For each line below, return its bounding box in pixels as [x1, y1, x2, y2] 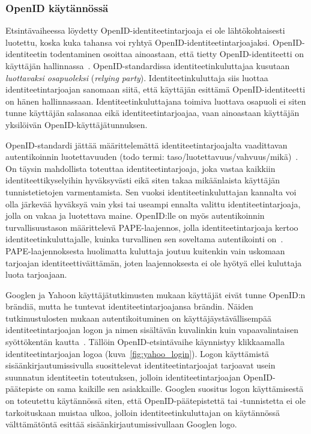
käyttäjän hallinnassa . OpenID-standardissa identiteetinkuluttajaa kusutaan [5, 60, 290, 72]
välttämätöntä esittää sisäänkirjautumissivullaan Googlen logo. [5, 418, 237, 430]
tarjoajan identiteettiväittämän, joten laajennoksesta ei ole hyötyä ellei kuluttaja [5, 256, 302, 269]
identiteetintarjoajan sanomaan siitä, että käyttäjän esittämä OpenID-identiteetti [5, 83, 306, 96]
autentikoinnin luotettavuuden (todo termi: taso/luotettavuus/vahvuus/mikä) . [5, 150, 298, 163]
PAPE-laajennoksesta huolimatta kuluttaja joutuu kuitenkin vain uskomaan [5, 244, 285, 257]
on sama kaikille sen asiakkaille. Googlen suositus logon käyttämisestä [45, 382, 304, 395]
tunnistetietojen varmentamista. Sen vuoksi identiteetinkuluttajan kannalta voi [5, 185, 297, 198]
